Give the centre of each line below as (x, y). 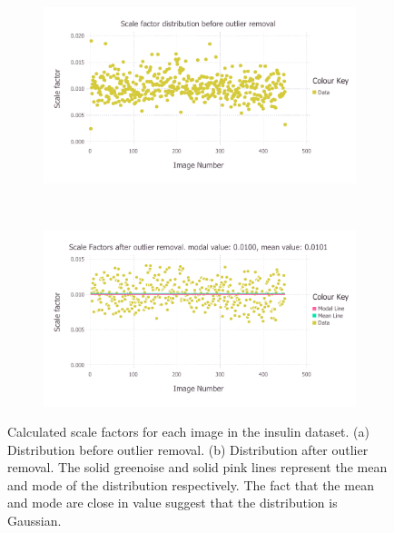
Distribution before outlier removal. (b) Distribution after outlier (188, 449)
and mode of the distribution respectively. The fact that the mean (191, 484)
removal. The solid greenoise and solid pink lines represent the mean (197, 467)
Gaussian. (34, 521)
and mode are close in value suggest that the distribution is (172, 503)
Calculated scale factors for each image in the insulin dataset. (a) (188, 432)
